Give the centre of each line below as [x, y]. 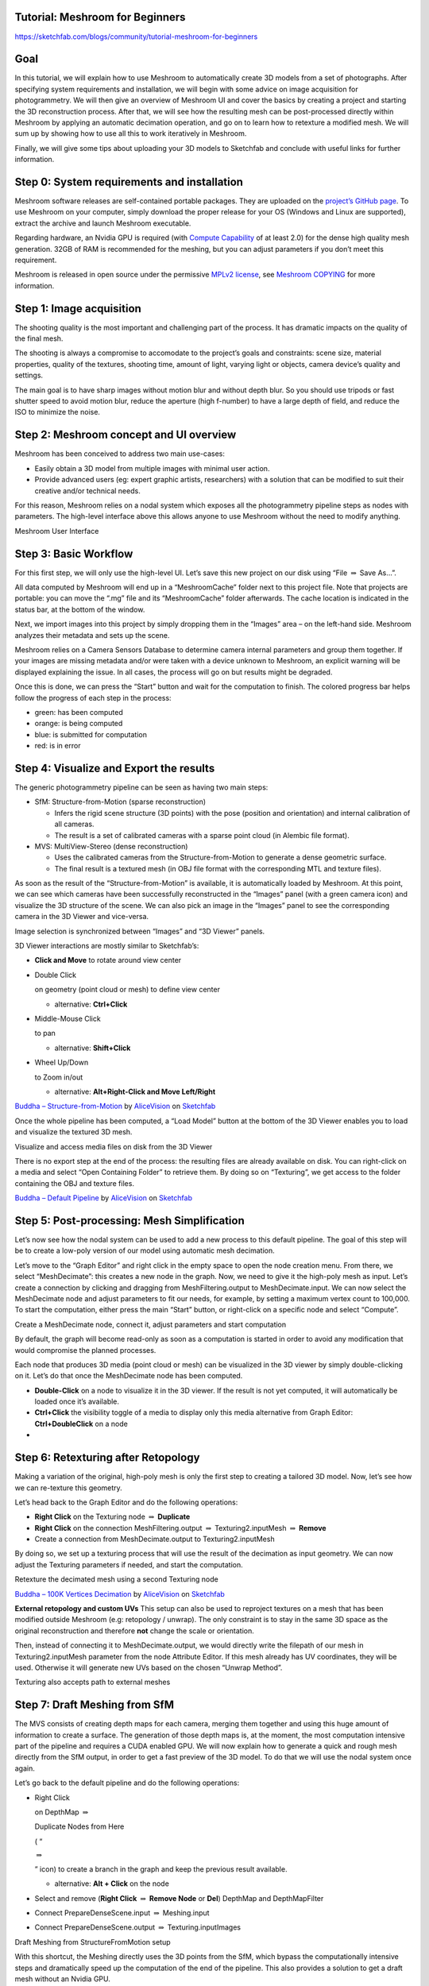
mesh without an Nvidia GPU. [63, 1979]
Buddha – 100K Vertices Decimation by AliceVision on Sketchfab [120, 1594]
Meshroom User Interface [57, 531]
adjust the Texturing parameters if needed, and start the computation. [129, 1564]
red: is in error [58, 746]
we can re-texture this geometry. [68, 1488]
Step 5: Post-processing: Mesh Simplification [130, 1221]
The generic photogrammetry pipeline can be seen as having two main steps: [141, 787]
